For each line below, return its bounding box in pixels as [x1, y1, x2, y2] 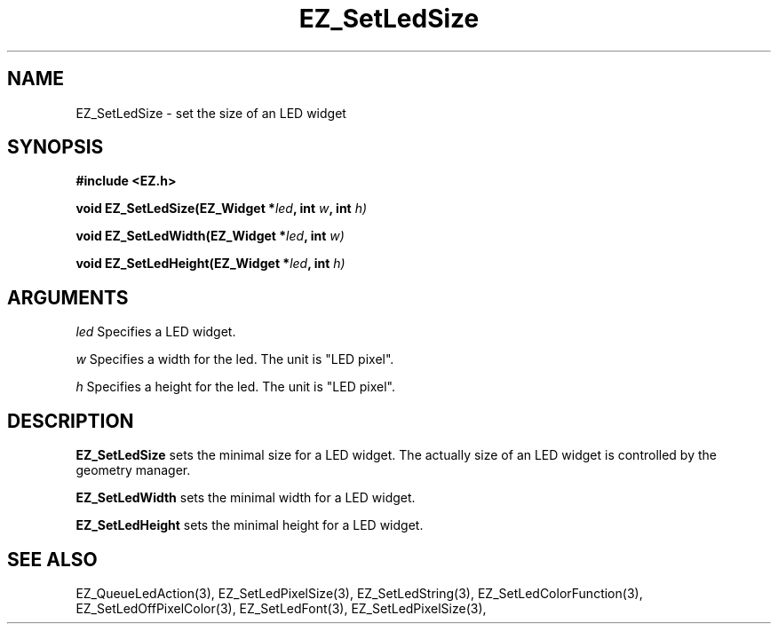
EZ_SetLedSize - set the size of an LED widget [75, 105, 346, 121]
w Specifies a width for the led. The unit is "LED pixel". [75, 351, 394, 367]
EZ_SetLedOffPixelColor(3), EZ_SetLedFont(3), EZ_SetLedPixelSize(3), [75, 600, 487, 616]
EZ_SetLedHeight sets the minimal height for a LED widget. [75, 517, 424, 533]
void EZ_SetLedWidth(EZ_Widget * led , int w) [75, 228, 345, 244]
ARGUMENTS [7, 286, 129, 309]
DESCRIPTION [7, 409, 134, 432]
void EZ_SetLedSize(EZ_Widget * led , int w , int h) [75, 201, 368, 217]
